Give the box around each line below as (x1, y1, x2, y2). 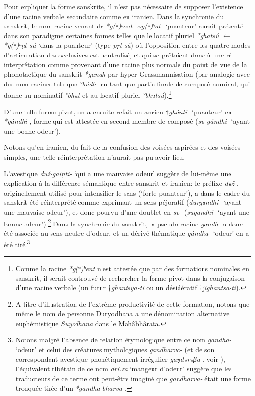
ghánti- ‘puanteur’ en (168, 106, 232, 116)
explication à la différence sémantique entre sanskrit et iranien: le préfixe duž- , (4, 178, 239, 188)
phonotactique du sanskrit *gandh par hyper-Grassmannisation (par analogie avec (4, 69, 250, 79)
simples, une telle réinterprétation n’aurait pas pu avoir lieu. (4, 151, 185, 162)
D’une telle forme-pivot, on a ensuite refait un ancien (4, 106, 164, 116)
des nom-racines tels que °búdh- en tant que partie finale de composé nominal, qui (4, 78, 250, 88)
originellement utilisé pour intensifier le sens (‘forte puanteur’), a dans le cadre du (4, 187, 250, 198)
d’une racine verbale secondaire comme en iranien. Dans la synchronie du (4, 11, 224, 21)
